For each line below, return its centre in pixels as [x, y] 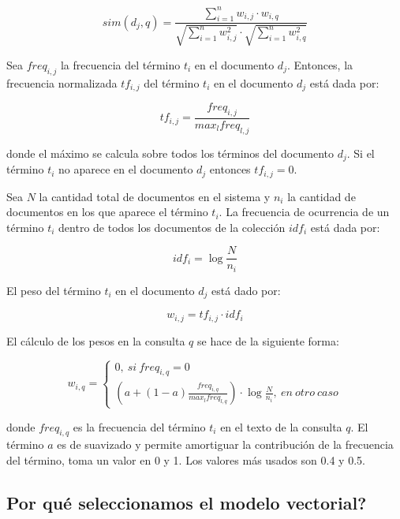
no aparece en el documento [126, 169]
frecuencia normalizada [62, 82]
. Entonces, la [320, 64]
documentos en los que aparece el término [107, 212]
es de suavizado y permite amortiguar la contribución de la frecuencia [225, 444]
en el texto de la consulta [281, 426]
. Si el [361, 153]
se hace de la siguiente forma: [268, 340]
